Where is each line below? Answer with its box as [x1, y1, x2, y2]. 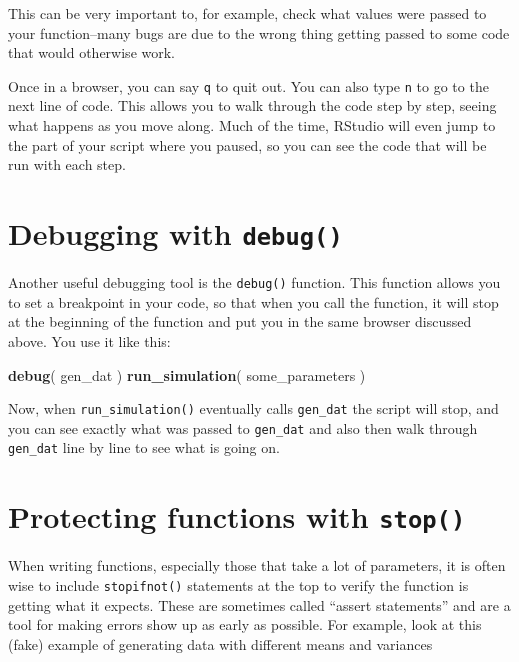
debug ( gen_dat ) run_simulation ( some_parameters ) [8, 364, 366, 385]
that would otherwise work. [8, 42, 175, 63]
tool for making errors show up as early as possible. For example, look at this [8, 614, 482, 635]
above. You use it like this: [8, 330, 171, 351]
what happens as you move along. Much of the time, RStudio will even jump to [8, 115, 496, 136]
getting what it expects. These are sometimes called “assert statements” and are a [8, 594, 511, 615]
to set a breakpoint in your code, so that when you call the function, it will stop [8, 291, 499, 312]
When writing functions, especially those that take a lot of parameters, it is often [8, 555, 506, 576]
